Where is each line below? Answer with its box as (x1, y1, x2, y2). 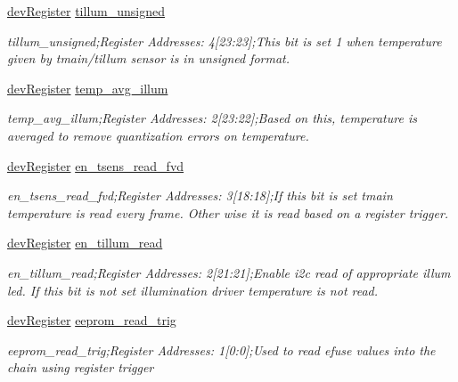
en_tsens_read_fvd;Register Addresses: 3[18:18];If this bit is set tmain (7, 186, 393, 205)
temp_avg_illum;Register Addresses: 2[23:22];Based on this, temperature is (7, 109, 417, 127)
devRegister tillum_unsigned (7, 2, 165, 20)
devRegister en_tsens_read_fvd (7, 156, 184, 175)
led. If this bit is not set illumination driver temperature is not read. (7, 280, 379, 299)
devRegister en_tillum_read (7, 233, 163, 252)
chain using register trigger (7, 358, 154, 377)
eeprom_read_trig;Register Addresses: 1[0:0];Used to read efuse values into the (7, 340, 436, 359)
